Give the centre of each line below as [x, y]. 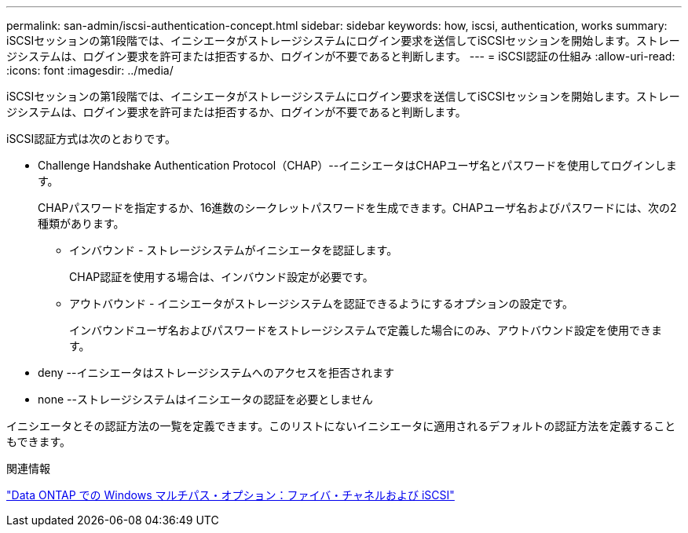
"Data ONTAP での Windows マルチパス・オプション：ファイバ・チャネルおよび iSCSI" [231, 495]
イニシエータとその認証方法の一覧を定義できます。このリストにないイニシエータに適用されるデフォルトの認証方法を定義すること [341, 426]
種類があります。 [81, 223]
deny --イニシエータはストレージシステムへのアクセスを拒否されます [216, 372]
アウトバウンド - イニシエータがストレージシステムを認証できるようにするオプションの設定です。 [322, 303]
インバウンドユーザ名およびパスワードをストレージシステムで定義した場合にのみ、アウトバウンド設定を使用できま [366, 330]
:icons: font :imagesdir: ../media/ [90, 70]
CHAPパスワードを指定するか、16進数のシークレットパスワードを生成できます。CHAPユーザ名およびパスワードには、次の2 [357, 208]
